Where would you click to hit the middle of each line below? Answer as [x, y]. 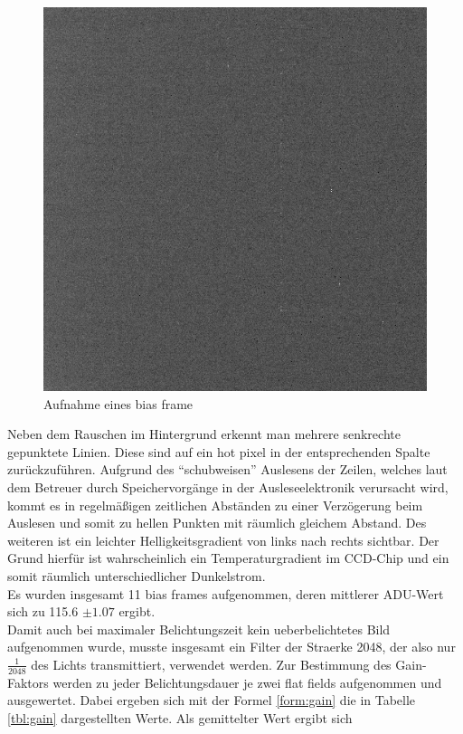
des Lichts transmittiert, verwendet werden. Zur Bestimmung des [211, 664]
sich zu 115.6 [43, 611]
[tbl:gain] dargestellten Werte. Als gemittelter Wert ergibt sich [180, 717]
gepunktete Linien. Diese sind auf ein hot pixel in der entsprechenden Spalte [219, 451]
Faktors [28, 682]
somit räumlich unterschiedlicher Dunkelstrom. [137, 575]
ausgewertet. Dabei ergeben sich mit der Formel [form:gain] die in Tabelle [212, 700]
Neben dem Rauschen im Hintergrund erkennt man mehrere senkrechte [204, 434]
